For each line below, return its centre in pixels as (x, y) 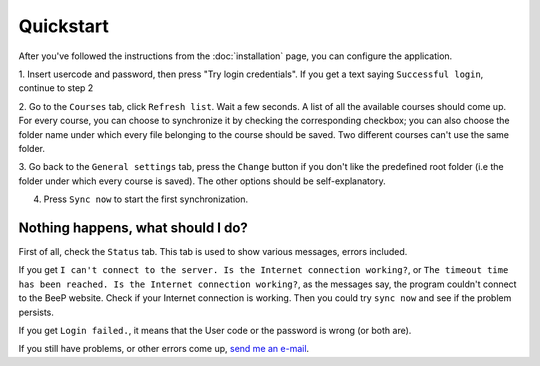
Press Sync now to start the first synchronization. (146, 199)
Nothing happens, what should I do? (133, 227)
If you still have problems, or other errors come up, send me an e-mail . (164, 349)
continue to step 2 (56, 88)
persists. (36, 312)
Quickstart (64, 26)
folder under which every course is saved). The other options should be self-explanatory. (202, 181)
